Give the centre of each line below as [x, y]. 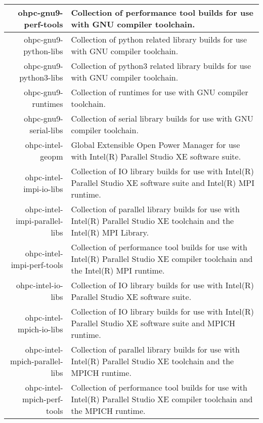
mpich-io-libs [40, 329]
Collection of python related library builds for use [159, 39]
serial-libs [46, 130]
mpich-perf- [42, 399]
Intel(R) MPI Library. [110, 232]
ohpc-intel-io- [40, 285]
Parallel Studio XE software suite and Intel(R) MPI [163, 183]
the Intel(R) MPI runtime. [118, 270]
